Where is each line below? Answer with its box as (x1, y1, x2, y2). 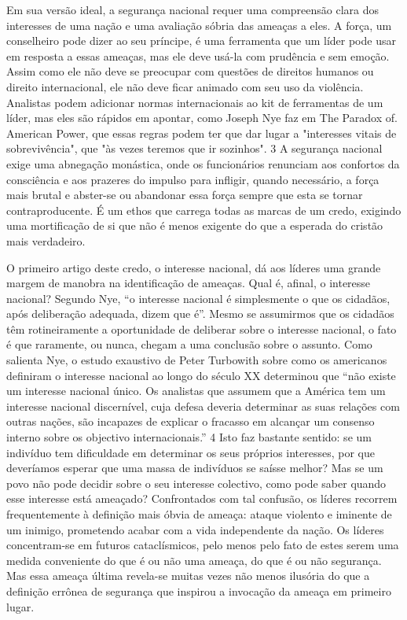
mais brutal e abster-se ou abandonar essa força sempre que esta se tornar (6, 186, 363, 203)
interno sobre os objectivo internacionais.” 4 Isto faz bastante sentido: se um (6, 429, 372, 445)
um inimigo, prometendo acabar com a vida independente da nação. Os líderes (6, 521, 384, 537)
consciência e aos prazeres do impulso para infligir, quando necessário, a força (6, 171, 379, 187)
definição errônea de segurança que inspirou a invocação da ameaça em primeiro (6, 582, 391, 599)
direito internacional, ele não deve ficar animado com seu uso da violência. (6, 78, 364, 94)
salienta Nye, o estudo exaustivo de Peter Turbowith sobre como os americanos (6, 352, 387, 368)
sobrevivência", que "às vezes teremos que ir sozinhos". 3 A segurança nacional (6, 140, 383, 157)
